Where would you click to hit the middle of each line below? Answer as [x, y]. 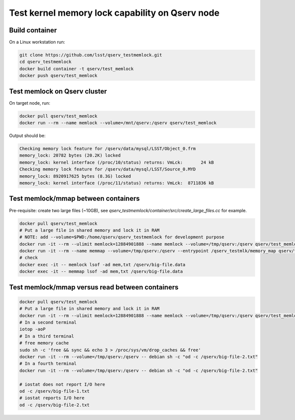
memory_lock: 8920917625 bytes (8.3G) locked [75, 176]
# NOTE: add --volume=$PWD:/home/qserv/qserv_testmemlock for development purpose [122, 237]
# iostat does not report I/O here [62, 384]
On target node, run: [29, 103]
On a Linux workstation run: [37, 42]
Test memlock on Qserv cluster [58, 91]
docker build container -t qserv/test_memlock [76, 69]
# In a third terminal [47, 336]
